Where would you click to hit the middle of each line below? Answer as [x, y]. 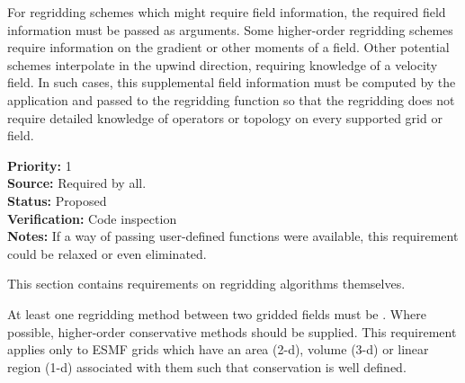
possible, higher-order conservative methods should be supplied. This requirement [232, 331]
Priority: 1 [40, 165]
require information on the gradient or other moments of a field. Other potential [228, 47]
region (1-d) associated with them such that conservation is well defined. [207, 366]
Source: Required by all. [77, 183]
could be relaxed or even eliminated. [107, 253]
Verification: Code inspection [92, 218]
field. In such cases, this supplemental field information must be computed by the [232, 82]
